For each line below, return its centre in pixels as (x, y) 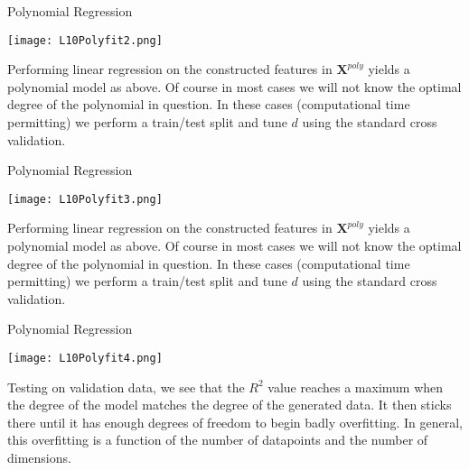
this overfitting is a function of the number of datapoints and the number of (218, 440)
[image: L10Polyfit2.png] (85, 40)
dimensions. (39, 458)
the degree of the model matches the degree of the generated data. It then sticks (230, 405)
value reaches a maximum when (356, 387)
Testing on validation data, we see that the (126, 387)
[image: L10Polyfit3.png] (85, 199)
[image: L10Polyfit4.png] (85, 359)
